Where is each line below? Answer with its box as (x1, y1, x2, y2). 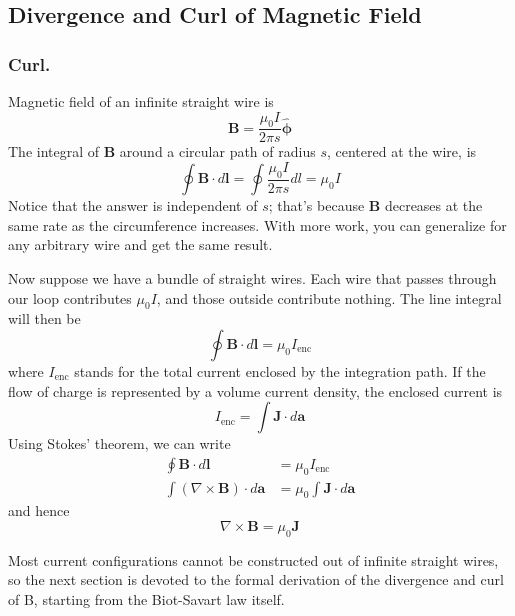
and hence (8, 500, 70, 521)
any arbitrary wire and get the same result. (8, 234, 273, 255)
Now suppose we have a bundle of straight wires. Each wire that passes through (8, 268, 497, 289)
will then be (8, 308, 81, 329)
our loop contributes (8, 287, 132, 308)
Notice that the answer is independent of (8, 195, 258, 216)
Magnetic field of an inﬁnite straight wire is (8, 91, 274, 111)
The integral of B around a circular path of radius (8, 141, 316, 162)
